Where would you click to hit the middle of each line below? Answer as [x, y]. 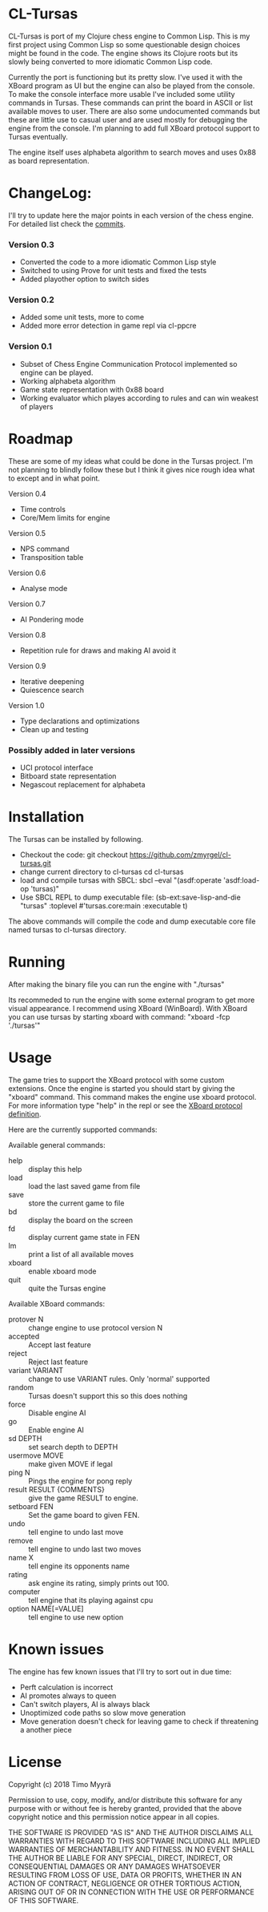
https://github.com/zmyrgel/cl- [180, 855]
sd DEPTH [25, 1438]
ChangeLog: [50, 193]
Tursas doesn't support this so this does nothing [108, 1395]
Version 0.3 [31, 244]
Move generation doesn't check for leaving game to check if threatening [139, 1721]
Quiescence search [52, 690]
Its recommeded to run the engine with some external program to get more [132, 1000]
